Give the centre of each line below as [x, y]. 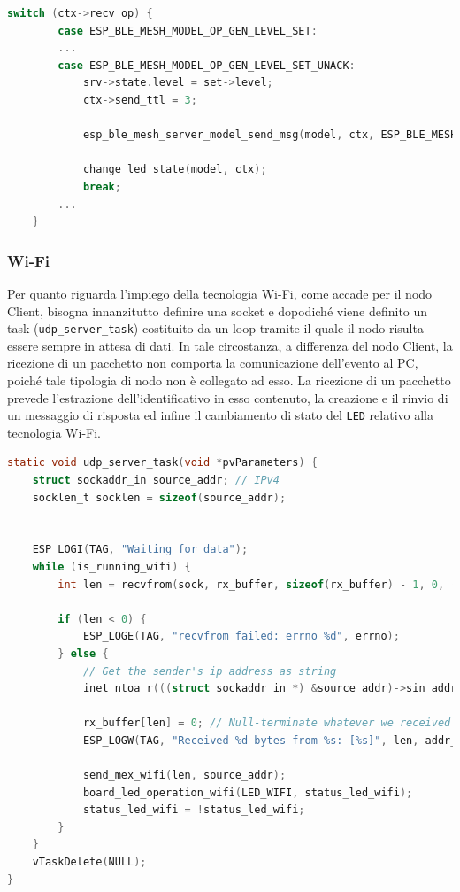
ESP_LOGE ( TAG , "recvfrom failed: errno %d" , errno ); [241, 636]
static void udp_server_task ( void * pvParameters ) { [162, 463]
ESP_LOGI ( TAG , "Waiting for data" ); [140, 550]
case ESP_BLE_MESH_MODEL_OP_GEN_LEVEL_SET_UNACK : [207, 65]
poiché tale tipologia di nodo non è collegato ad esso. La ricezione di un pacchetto [229, 380]
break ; [102, 186]
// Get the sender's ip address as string [210, 671]
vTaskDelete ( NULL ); [89, 862]
